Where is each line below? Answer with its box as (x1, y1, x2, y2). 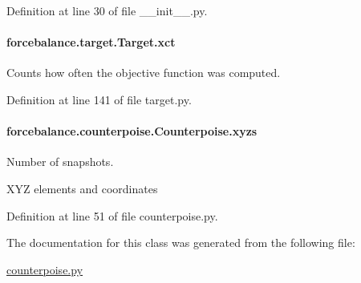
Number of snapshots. (6, 153, 114, 170)
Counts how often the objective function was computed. (6, 64, 281, 81)
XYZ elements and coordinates (6, 180, 158, 196)
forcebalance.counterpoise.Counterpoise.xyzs (6, 123, 258, 139)
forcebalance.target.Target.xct (6, 34, 176, 51)
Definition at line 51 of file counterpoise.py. (6, 207, 218, 224)
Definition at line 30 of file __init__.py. (6, 2, 208, 18)
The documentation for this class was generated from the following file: (6, 234, 355, 251)
